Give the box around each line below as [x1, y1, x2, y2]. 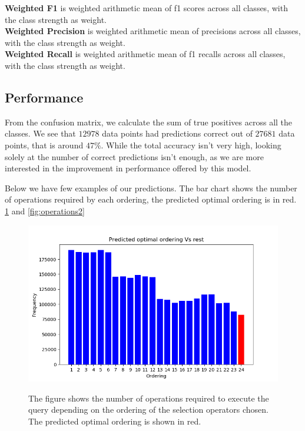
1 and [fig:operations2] [5, 204, 85, 217]
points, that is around [5, 138, 84, 151]
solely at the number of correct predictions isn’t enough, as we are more [5, 150, 264, 163]
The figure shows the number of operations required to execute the [28, 392, 269, 404]
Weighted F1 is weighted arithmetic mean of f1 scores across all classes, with [5, 2, 288, 14]
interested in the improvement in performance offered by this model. [5, 162, 251, 174]
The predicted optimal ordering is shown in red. [28, 415, 201, 427]
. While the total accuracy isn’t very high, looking [101, 138, 281, 151]
